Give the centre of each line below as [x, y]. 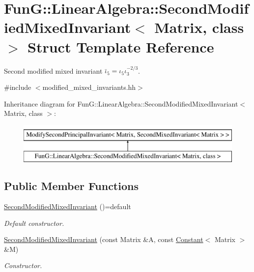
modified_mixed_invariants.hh [89, 87]
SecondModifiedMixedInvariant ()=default [68, 206]
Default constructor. [34, 223]
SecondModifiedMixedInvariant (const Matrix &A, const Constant [104, 239]
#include [18, 87]
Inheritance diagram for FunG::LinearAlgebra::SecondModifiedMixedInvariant [121, 103]
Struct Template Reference [121, 46]
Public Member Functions [71, 186]
